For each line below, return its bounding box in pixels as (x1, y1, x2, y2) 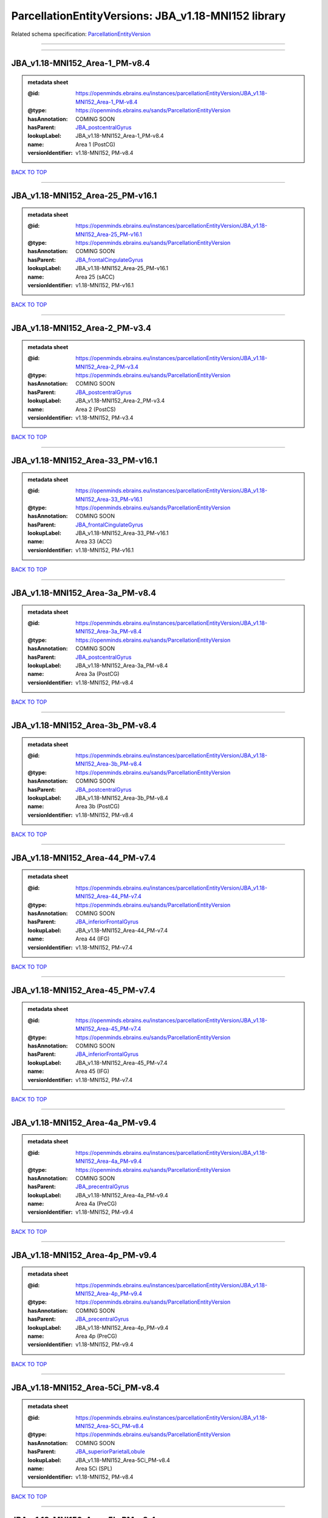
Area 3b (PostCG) (75, 803, 120, 810)
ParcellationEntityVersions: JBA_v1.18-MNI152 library (11, 9, 286, 22)
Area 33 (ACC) (75, 538, 112, 545)
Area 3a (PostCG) (75, 670, 120, 678)
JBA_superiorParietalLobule (75, 1448, 145, 1455)
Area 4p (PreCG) (75, 1332, 118, 1339)
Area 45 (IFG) (75, 1067, 109, 1075)
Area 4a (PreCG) (75, 1200, 117, 1208)
